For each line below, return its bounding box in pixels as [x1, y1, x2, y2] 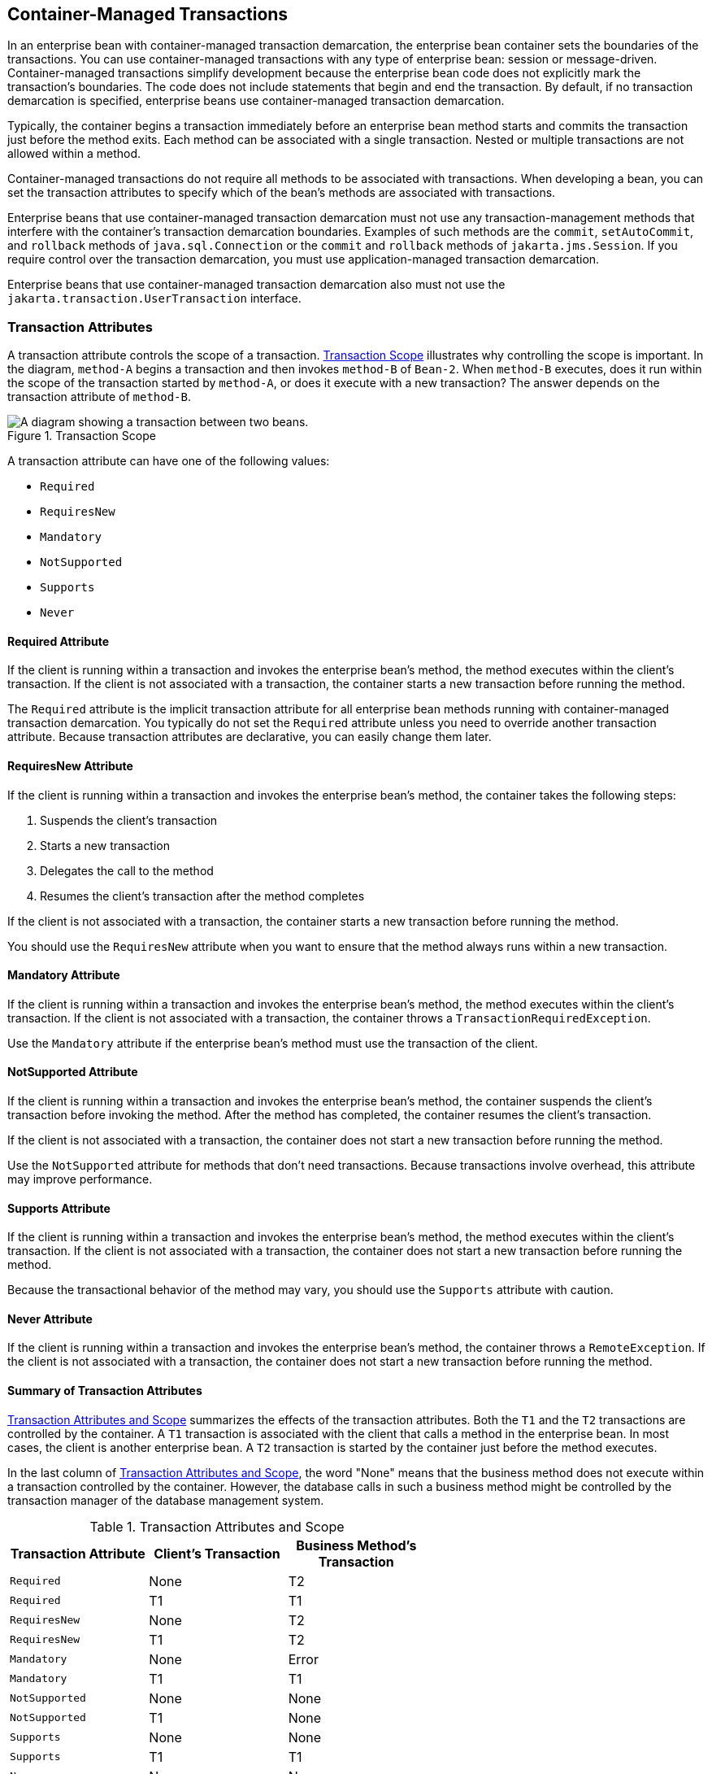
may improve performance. [7, 1172, 153, 1187]
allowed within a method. [7, 146, 141, 161]
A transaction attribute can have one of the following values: [7, 454, 330, 469]
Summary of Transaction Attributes [7, 1384, 202, 1398]
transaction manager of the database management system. [7, 1493, 324, 1507]
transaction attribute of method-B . [7, 390, 192, 404]
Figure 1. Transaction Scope [7, 429, 156, 443]
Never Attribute [7, 1311, 93, 1326]
